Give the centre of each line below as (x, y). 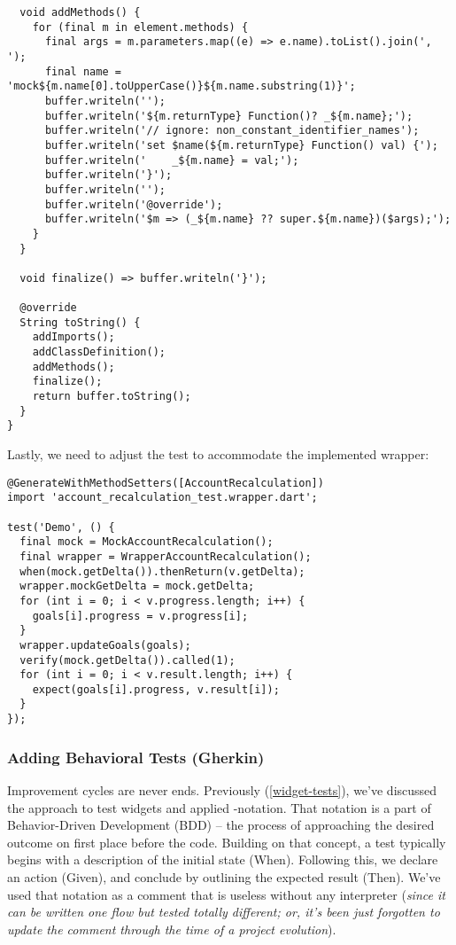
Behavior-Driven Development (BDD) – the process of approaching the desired (221, 825)
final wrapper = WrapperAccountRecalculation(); (166, 556)
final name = (83, 71)
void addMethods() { (80, 12)
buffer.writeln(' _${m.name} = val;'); (172, 160)
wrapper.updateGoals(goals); (105, 645)
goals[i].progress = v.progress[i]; (140, 616)
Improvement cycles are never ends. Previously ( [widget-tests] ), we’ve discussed (222, 790)
